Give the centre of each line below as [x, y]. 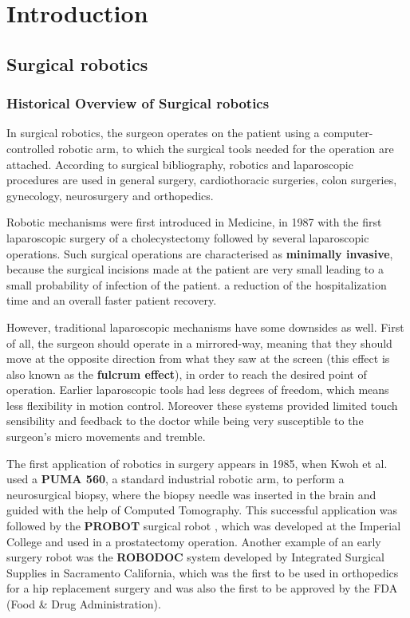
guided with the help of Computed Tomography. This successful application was [202, 510]
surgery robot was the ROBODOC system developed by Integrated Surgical [195, 557]
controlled [31, 148]
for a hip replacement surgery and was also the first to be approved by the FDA [202, 588]
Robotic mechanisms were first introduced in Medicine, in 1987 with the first [194, 222]
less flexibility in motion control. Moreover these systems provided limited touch [202, 405]
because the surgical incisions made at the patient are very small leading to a [195, 269]
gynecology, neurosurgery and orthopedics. [110, 195]
